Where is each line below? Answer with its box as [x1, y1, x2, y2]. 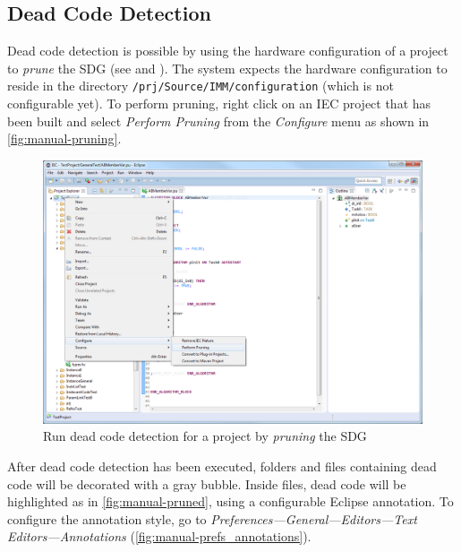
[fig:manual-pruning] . [7, 129, 122, 148]
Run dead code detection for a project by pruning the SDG [43, 427, 367, 445]
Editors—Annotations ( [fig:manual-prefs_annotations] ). [7, 527, 312, 546]
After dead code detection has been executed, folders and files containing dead [7, 457, 437, 475]
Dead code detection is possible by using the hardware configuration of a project [7, 41, 448, 60]
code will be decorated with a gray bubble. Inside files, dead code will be [7, 474, 406, 493]
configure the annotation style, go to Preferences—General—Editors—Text [7, 509, 417, 528]
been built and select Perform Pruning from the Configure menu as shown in [7, 111, 430, 130]
